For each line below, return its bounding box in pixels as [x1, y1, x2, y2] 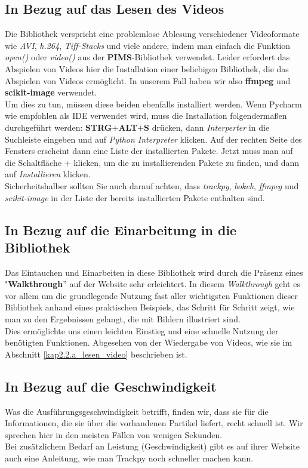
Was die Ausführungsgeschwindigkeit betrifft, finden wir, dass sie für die [5, 405, 269, 417]
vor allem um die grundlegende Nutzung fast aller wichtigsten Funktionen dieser [5, 289, 298, 301]
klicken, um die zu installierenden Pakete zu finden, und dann [73, 156, 300, 168]
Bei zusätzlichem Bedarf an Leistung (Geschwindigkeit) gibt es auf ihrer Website [5, 440, 300, 452]
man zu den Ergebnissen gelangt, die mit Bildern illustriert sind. [5, 313, 241, 325]
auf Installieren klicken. [5, 168, 91, 180]
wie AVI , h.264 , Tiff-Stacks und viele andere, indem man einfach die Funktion [5, 39, 291, 51]
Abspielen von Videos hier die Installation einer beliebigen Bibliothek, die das [5, 62, 289, 75]
